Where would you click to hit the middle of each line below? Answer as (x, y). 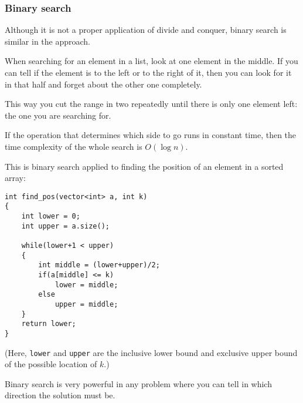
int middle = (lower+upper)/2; (99, 265)
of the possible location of (51, 364)
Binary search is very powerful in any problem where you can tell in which (138, 383)
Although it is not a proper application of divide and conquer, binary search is (146, 30)
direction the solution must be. (60, 395)
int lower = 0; (51, 216)
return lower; (49, 324)
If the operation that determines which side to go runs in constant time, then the (151, 135)
